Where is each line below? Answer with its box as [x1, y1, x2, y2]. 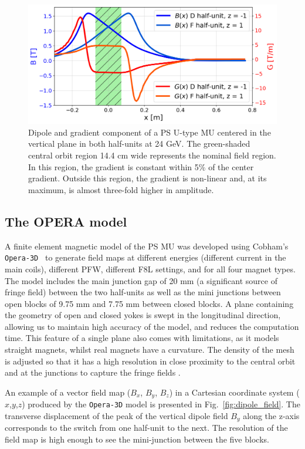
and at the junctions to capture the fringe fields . [5, 366, 181, 379]
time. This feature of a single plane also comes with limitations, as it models [5, 332, 279, 344]
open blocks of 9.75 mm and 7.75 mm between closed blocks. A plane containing [5, 297, 294, 309]
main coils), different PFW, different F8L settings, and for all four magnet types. [5, 262, 296, 275]
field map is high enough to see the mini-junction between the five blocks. [5, 433, 269, 445]
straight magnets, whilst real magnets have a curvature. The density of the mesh [5, 343, 294, 356]
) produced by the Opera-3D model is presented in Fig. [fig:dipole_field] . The [22, 398, 300, 410]
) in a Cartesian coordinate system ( [169, 386, 300, 398]
